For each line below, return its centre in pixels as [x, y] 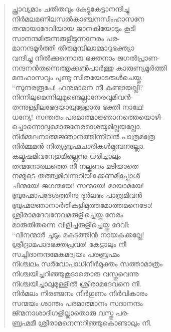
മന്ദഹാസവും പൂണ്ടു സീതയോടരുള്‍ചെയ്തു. [77, 77]
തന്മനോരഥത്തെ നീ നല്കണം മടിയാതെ [75, 165]
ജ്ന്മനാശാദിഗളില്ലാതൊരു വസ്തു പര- [70, 313]
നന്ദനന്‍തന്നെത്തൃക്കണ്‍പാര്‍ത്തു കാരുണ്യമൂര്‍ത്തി [89, 67]
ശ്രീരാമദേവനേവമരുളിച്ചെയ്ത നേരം [67, 215]
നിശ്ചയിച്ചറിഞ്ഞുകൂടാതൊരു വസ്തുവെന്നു [75, 274]
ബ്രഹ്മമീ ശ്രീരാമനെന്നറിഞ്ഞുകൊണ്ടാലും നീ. [82, 322]
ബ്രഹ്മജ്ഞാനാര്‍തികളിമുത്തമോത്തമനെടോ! [82, 205]
